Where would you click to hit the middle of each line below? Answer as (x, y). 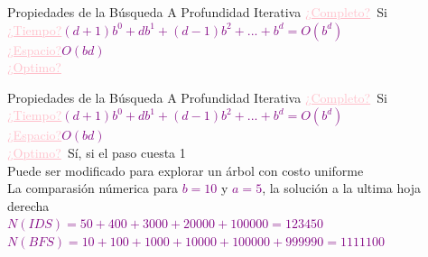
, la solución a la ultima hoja (341, 188)
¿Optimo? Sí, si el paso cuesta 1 (97, 152)
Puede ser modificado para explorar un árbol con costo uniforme (186, 170)
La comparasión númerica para (93, 188)
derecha (28, 205)
